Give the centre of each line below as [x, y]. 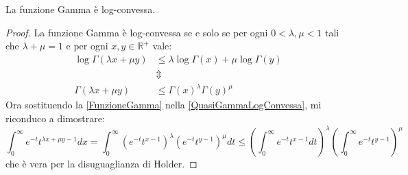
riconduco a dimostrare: [55, 118]
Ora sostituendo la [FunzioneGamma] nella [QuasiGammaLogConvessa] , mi [164, 105]
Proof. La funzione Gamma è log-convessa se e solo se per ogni [137, 32]
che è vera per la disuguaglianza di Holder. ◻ [101, 164]
